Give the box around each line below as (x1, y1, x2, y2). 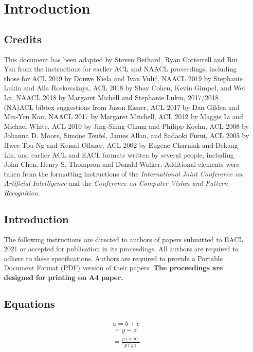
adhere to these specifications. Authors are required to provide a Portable (4, 253, 223, 263)
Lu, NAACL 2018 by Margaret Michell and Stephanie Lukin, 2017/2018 (4, 92, 218, 102)
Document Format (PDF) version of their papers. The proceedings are (4, 263, 223, 273)
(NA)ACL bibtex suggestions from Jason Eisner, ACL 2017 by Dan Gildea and (4, 102, 240, 112)
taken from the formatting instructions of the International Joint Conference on (4, 168, 243, 178)
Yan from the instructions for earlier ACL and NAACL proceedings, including (4, 64, 237, 74)
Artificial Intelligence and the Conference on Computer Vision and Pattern (4, 178, 228, 188)
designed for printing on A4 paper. (4, 272, 123, 282)
